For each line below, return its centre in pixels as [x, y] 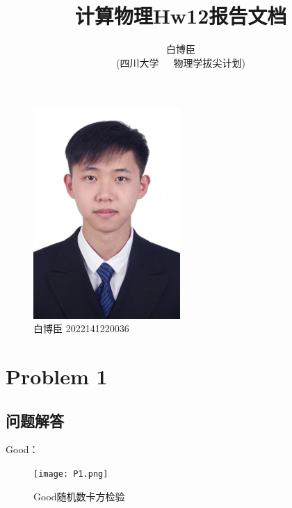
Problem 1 [57, 376]
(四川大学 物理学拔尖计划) [181, 62]
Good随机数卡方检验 [79, 496]
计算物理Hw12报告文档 [181, 16]
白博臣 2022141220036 [81, 328]
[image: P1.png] [71, 474]
